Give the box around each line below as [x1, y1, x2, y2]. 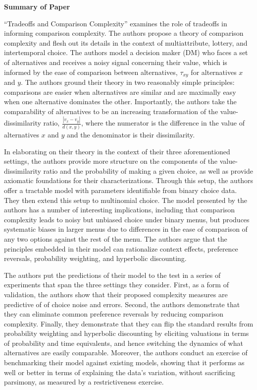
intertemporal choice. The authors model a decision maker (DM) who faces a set [4, 47, 248, 58]
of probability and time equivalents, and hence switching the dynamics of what [4, 337, 243, 348]
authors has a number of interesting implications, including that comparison [4, 204, 235, 215]
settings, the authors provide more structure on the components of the [4, 156, 218, 166]
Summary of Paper [4, 1, 70, 11]
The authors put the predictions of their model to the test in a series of [4, 269, 221, 280]
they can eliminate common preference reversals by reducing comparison [4, 309, 223, 319]
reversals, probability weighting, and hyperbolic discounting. [4, 253, 187, 263]
